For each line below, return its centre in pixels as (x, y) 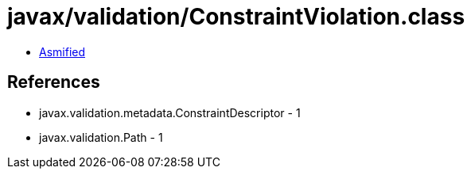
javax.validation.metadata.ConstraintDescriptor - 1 (170, 112)
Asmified (62, 51)
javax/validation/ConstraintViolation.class (236, 17)
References (54, 82)
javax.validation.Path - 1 (101, 137)
